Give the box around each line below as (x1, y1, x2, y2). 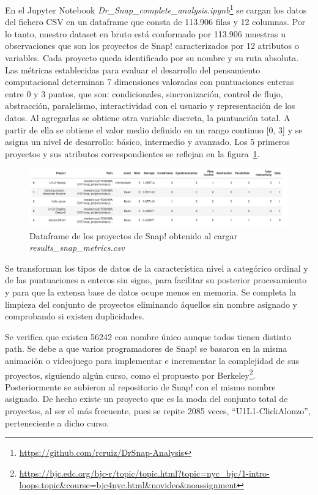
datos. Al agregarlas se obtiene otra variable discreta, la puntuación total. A (5, 111, 290, 124)
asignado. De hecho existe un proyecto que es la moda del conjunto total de (5, 392, 288, 405)
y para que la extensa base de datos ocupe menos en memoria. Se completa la (5, 285, 296, 298)
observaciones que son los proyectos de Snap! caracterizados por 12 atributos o (5, 39, 299, 52)
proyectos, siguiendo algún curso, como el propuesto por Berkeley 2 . (5, 367, 256, 381)
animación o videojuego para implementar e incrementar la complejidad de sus (5, 354, 299, 367)
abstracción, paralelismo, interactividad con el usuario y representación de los (5, 99, 295, 112)
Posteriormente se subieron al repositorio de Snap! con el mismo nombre (5, 380, 276, 393)
